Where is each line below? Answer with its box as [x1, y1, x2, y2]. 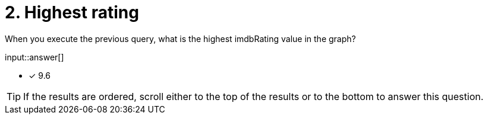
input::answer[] [5, 52, 64, 62]
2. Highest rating [5, 2, 139, 22]
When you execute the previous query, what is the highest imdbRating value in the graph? [5, 33, 356, 44]
